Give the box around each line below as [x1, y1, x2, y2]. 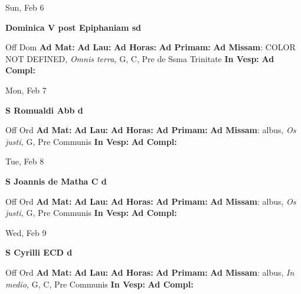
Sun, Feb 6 [5, 1, 44, 13]
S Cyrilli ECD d [5, 246, 73, 259]
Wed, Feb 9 [5, 226, 47, 238]
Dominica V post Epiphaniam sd [5, 21, 142, 33]
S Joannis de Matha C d [5, 175, 107, 187]
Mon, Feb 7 [5, 83, 47, 96]
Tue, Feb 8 [5, 155, 44, 167]
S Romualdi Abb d [5, 104, 83, 116]
